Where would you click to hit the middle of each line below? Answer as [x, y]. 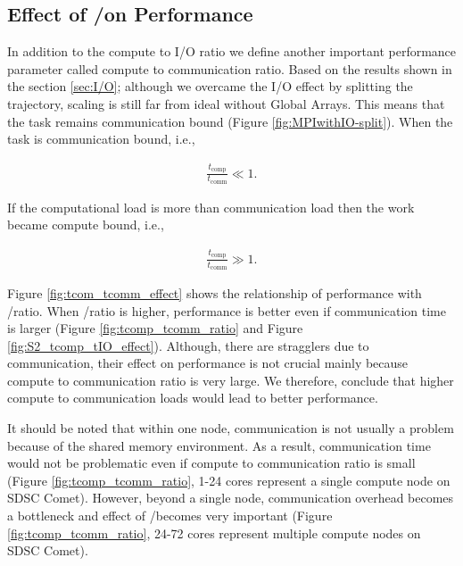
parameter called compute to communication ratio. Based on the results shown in [230, 68]
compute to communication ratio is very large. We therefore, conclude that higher [231, 380]
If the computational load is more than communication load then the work [211, 207]
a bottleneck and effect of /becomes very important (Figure [170, 516]
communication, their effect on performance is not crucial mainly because [208, 363]
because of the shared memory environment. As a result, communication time [219, 445]
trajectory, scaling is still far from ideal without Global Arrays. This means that [226, 103]
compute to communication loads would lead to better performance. [193, 398]
